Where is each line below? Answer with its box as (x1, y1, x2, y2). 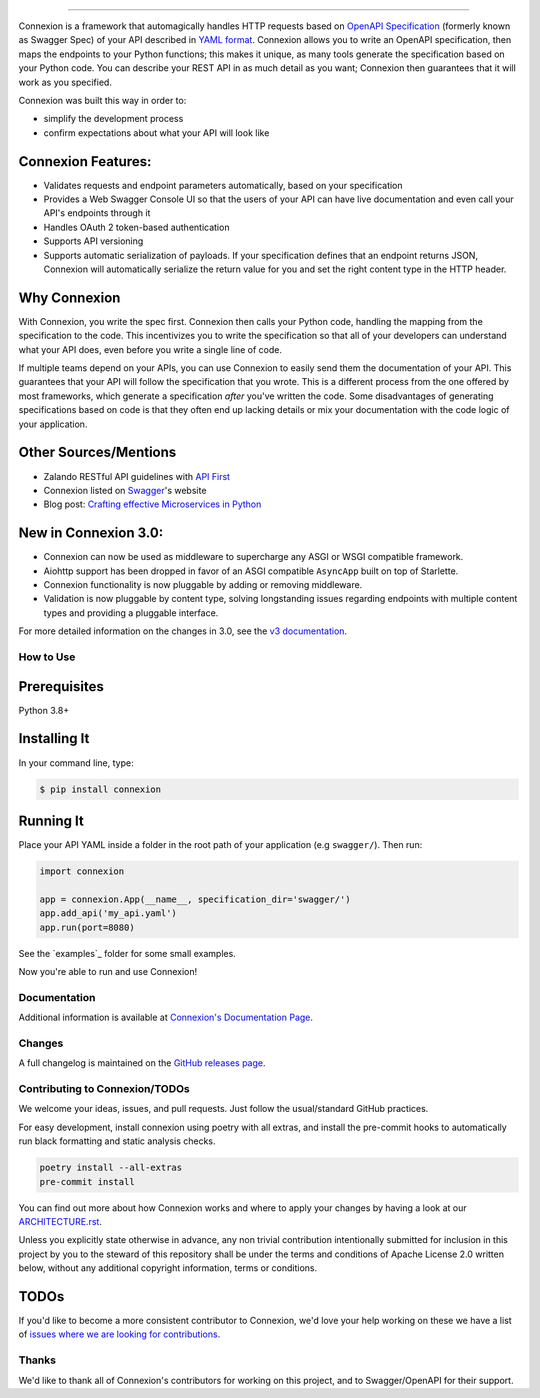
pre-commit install (39, 1176, 135, 1187)
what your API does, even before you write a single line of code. (18, 343, 283, 355)
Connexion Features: (18, 153, 152, 170)
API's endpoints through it (43, 207, 151, 219)
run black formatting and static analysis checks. (18, 1135, 216, 1147)
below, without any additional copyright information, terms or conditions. (18, 1262, 318, 1274)
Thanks (18, 1353, 57, 1367)
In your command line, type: (18, 756, 134, 769)
